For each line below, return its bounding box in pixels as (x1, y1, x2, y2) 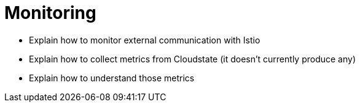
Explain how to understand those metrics (29, 72, 195, 83)
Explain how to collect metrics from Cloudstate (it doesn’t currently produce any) (29, 53, 356, 64)
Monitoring (4, 2, 96, 23)
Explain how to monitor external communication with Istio (29, 34, 260, 45)
